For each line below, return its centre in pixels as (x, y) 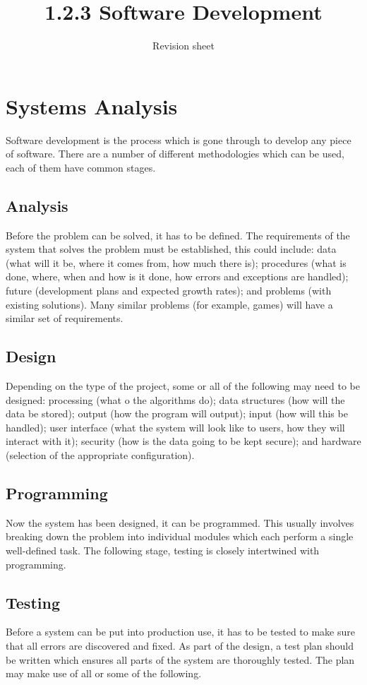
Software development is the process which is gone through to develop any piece (179, 139)
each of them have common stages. (81, 167)
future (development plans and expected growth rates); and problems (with (169, 291)
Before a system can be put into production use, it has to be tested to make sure (180, 632)
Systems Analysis (92, 106)
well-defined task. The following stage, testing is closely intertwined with (163, 550)
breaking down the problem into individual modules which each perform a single (180, 536)
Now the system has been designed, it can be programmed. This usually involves (180, 522)
